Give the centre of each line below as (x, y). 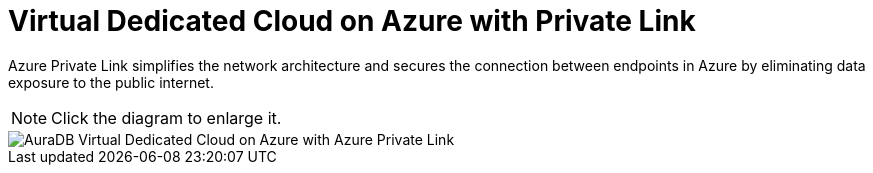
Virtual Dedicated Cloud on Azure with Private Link (352, 21)
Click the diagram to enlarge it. (166, 117)
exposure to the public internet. (111, 82)
